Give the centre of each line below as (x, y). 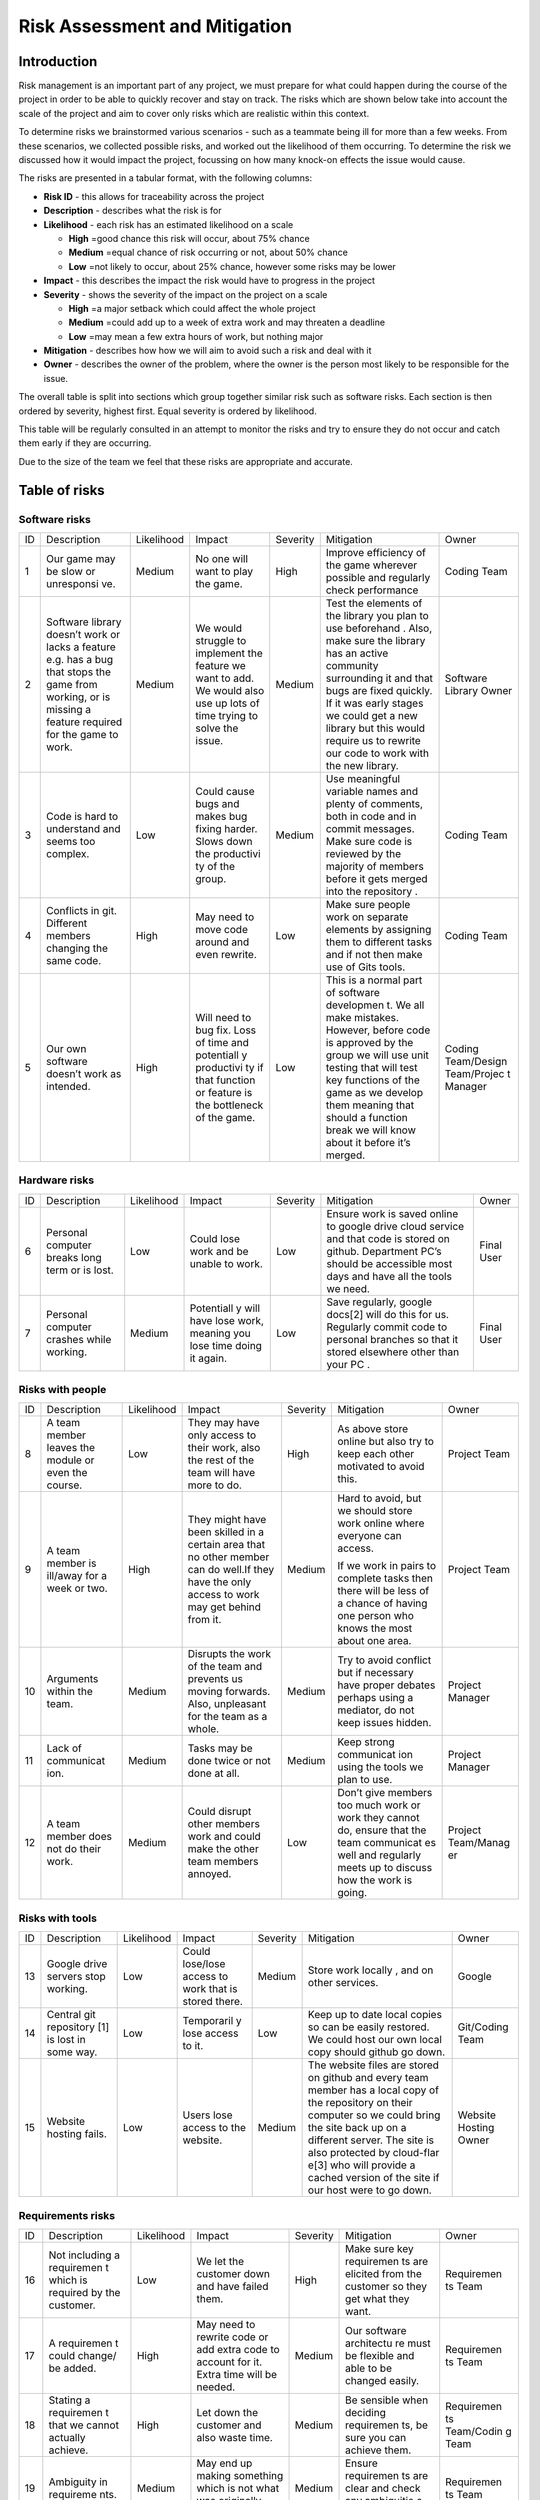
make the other (223, 1849)
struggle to (221, 640)
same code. (74, 960)
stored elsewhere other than (393, 1352)
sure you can (376, 2437)
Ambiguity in (78, 2482)
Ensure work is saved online (392, 1213)
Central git (71, 2015)
